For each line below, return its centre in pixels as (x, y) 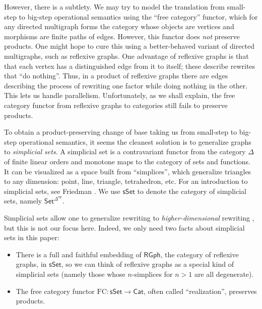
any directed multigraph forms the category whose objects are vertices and (119, 26)
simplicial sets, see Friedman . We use (62, 191)
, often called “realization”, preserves (200, 291)
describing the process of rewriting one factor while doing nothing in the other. (126, 85)
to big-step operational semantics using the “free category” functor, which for (138, 16)
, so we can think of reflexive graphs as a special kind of (147, 264)
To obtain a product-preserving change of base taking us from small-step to (121, 132)
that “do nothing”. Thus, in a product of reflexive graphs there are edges (116, 76)
